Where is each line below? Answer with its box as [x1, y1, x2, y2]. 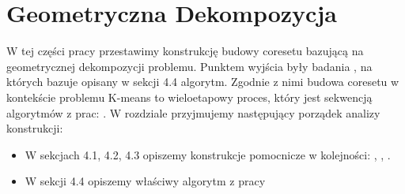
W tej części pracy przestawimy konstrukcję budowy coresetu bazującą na [6, 43, 364, 59]
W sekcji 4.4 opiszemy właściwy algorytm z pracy [25, 173, 266, 189]
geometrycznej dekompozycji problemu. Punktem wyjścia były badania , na [6, 58, 373, 74]
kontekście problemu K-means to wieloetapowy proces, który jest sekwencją [6, 88, 373, 105]
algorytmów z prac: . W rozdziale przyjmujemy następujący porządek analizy [6, 104, 380, 121]
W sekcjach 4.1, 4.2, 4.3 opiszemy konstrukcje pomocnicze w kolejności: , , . [25, 146, 391, 162]
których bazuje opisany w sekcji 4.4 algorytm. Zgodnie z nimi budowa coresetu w [6, 73, 399, 90]
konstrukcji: [6, 120, 63, 136]
